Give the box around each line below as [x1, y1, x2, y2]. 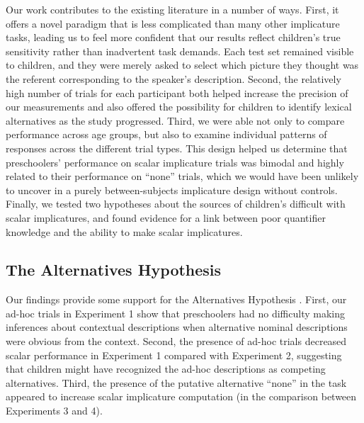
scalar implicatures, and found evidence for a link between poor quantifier [6, 210, 326, 225]
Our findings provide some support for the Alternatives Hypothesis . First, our [6, 292, 347, 307]
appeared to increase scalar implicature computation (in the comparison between [6, 389, 357, 404]
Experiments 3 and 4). [6, 403, 103, 418]
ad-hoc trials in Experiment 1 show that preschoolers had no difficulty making [6, 305, 346, 320]
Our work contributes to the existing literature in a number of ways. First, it [6, 2, 339, 16]
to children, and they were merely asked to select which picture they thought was [6, 57, 359, 72]
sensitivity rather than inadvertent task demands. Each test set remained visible [6, 43, 354, 58]
